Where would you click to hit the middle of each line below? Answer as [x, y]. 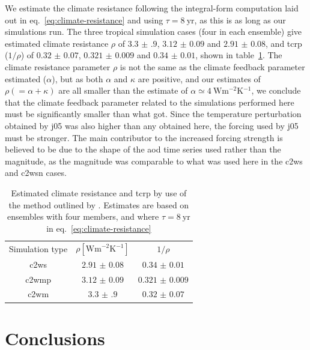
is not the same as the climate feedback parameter [212, 66]
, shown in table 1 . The [239, 55]
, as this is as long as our [240, 20]
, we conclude [276, 90]
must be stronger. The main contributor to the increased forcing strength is [144, 137]
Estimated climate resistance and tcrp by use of [99, 192]
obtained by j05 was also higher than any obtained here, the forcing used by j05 [152, 125]
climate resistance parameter [58, 66]
